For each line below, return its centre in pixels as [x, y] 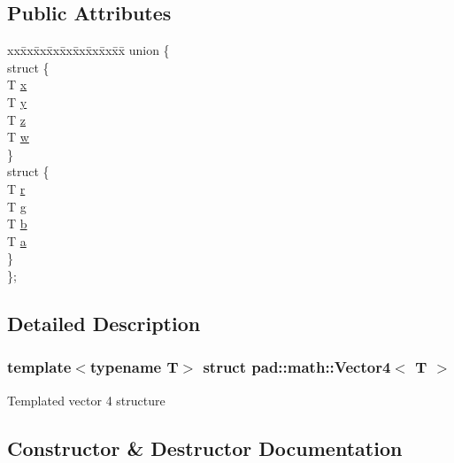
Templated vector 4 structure [86, 400]
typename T [134, 367]
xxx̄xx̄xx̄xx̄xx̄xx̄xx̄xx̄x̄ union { [88, 50]
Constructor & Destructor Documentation [205, 448]
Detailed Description [104, 323]
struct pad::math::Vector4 [297, 367]
